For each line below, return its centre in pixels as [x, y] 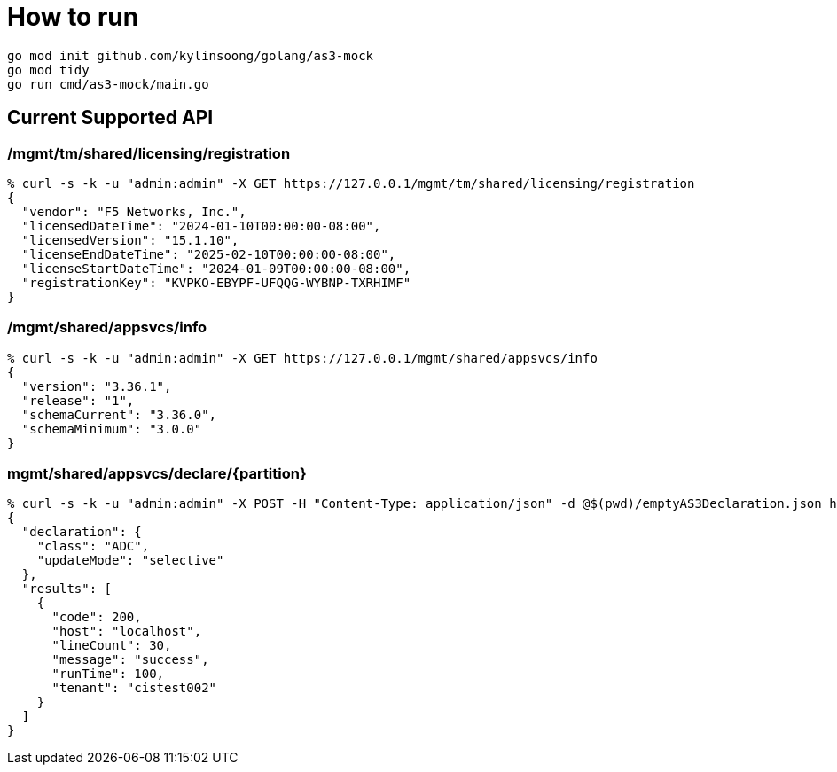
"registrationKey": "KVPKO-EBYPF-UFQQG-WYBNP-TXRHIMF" [216, 282]
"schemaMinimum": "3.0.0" [112, 429]
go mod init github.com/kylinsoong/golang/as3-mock [191, 55]
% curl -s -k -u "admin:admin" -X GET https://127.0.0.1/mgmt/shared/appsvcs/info [302, 358]
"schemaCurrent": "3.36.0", [119, 414]
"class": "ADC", [93, 546]
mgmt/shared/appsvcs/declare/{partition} [157, 474]
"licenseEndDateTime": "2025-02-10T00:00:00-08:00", [209, 254]
